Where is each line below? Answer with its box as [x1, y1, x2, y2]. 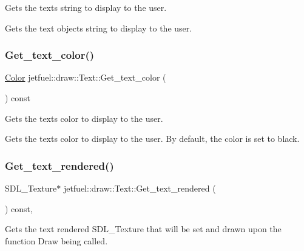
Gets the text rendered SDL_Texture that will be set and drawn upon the [5, 223, 282, 235]
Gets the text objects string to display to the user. [5, 21, 192, 34]
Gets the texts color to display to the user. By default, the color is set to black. [5, 132, 300, 145]
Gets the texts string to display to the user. [5, 1, 167, 13]
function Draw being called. [5, 234, 108, 247]
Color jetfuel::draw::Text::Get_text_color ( [5, 71, 166, 84]
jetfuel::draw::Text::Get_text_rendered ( [63, 182, 216, 194]
